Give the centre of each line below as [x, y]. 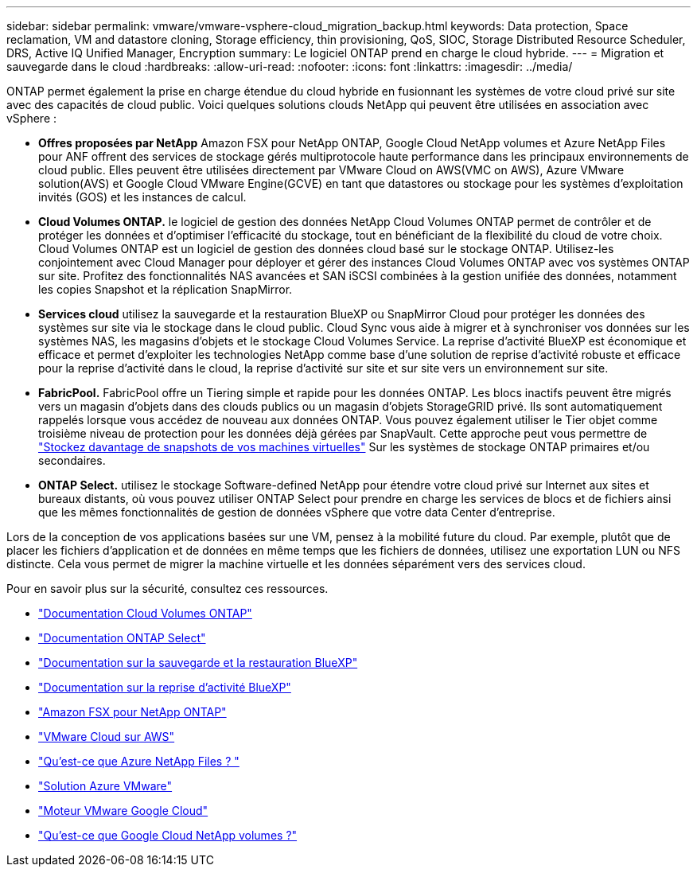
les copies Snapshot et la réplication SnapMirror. [165, 289]
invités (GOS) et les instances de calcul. [142, 197]
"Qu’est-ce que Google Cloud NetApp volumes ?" [168, 835]
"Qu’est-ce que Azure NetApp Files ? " [139, 761]
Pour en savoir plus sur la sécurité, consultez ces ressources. [167, 588]
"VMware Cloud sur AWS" [107, 737]
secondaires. [72, 460]
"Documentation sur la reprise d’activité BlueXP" [165, 687]
